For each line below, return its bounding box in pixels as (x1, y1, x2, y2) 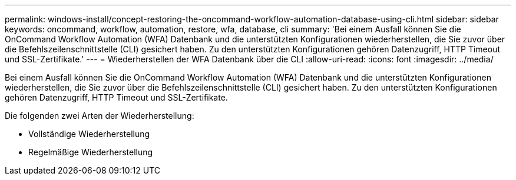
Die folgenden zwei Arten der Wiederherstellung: (5, 111, 194, 121)
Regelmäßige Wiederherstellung (28, 147, 153, 157)
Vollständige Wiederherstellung (28, 129, 150, 139)
